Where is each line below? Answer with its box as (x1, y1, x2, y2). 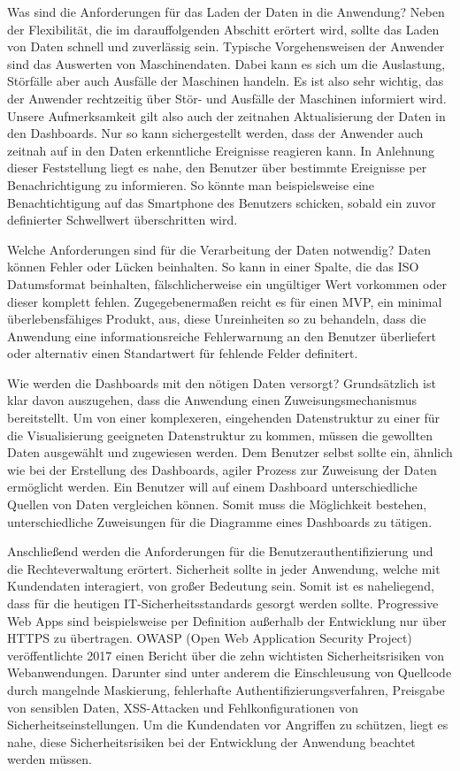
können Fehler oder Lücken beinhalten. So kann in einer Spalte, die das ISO (7, 257, 419, 276)
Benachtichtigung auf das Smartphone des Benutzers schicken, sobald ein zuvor (7, 193, 436, 211)
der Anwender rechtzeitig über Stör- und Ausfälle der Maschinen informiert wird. (7, 88, 447, 107)
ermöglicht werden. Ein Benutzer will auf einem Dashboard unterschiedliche (7, 477, 418, 496)
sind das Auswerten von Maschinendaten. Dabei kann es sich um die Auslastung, (7, 54, 446, 73)
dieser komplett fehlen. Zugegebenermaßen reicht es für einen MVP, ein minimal (7, 292, 442, 310)
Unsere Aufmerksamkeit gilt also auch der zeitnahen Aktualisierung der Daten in (7, 106, 446, 125)
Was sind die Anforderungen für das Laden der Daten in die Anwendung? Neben (7, 3, 445, 20)
